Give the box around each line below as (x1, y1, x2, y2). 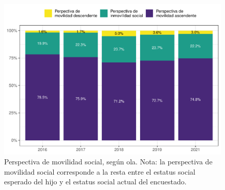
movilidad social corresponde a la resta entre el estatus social (4, 166, 195, 177)
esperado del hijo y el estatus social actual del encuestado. (4, 176, 187, 187)
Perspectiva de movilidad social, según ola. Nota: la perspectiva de (4, 156, 213, 167)
